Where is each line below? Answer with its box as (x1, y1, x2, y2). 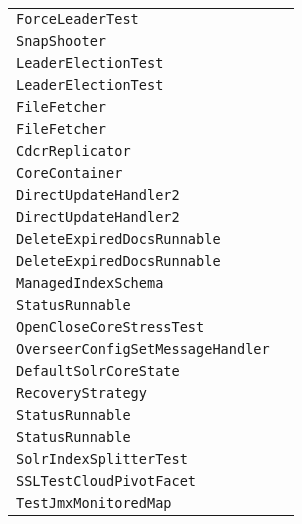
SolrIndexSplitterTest (16, 451, 188, 467)
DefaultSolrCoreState (16, 363, 180, 379)
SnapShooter (16, 33, 107, 49)
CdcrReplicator (16, 143, 131, 159)
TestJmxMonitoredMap (16, 495, 172, 511)
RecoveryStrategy (16, 385, 147, 401)
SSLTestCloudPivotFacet (16, 473, 197, 489)
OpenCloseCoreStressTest (16, 319, 205, 335)
